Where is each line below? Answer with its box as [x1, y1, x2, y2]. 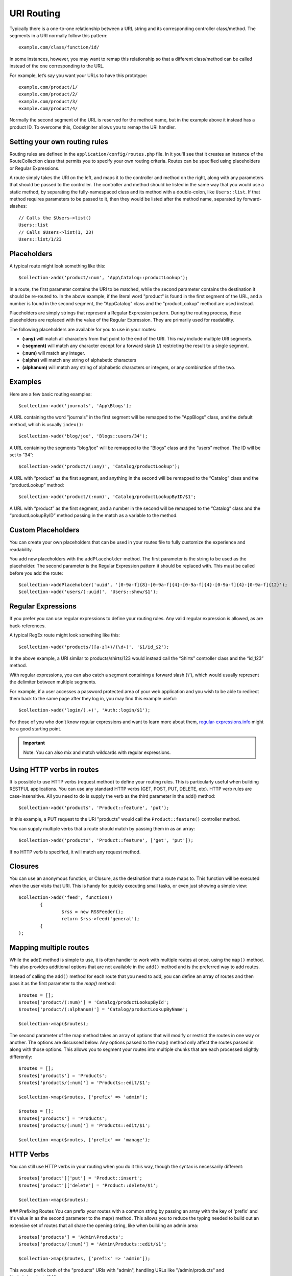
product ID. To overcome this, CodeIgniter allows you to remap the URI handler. [9, 124, 176, 130]
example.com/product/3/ [18, 99, 78, 104]
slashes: [9, 203, 27, 209]
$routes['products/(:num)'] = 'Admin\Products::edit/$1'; [18, 1241, 167, 1247]
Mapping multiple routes [9, 943, 89, 952]
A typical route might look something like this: [9, 263, 106, 269]
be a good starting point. [9, 726, 61, 732]
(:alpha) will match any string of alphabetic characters [22, 357, 137, 363]
